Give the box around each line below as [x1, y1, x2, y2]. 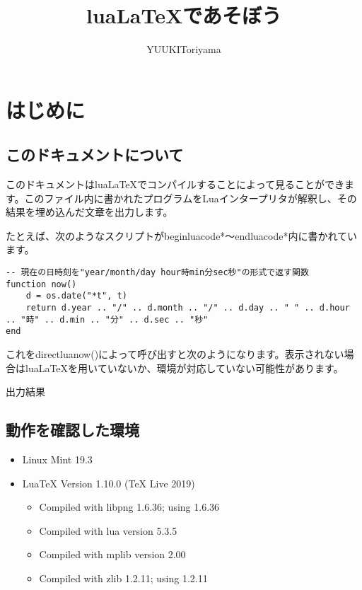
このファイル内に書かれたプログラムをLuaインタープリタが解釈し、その [24, 190, 357, 205]
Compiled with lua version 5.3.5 [39, 523, 177, 538]
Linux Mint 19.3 [22, 452, 93, 466]
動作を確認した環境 [6, 419, 139, 441]
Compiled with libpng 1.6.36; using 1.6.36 [39, 499, 220, 514]
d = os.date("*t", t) [25, 291, 127, 301]
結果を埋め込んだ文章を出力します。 [6, 204, 173, 219]
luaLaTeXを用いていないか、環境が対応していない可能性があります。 [25, 360, 344, 375]
